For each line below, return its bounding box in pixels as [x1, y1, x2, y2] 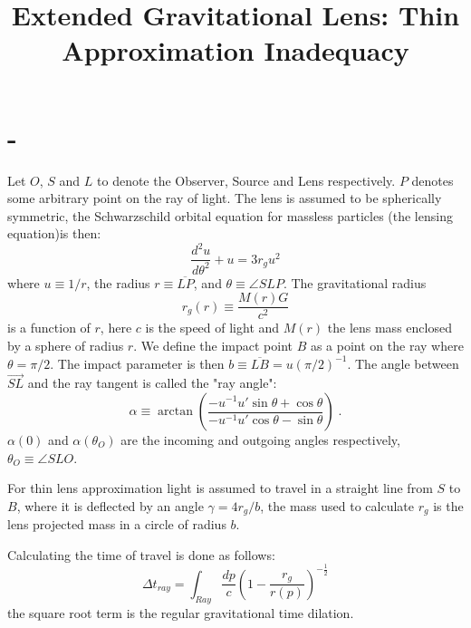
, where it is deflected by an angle [16, 496, 204, 515]
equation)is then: [7, 224, 101, 243]
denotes [411, 170, 454, 189]
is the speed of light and [145, 318, 280, 337]
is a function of [7, 318, 91, 337]
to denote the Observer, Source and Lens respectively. [97, 170, 396, 189]
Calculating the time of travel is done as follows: [7, 545, 275, 564]
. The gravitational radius [283, 273, 427, 292]
